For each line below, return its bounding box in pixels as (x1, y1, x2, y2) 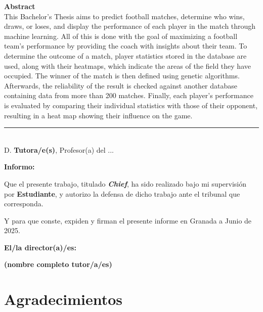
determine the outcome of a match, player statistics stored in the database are (4, 50, 247, 61)
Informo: (4, 161, 35, 172)
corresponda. (4, 198, 43, 209)
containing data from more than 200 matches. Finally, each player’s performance (4, 90, 253, 101)
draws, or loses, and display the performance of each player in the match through (4, 21, 256, 31)
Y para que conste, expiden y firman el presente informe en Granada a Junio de (4, 215, 252, 226)
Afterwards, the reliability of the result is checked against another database (4, 80, 238, 91)
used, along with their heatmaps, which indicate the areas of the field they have (4, 60, 251, 71)
